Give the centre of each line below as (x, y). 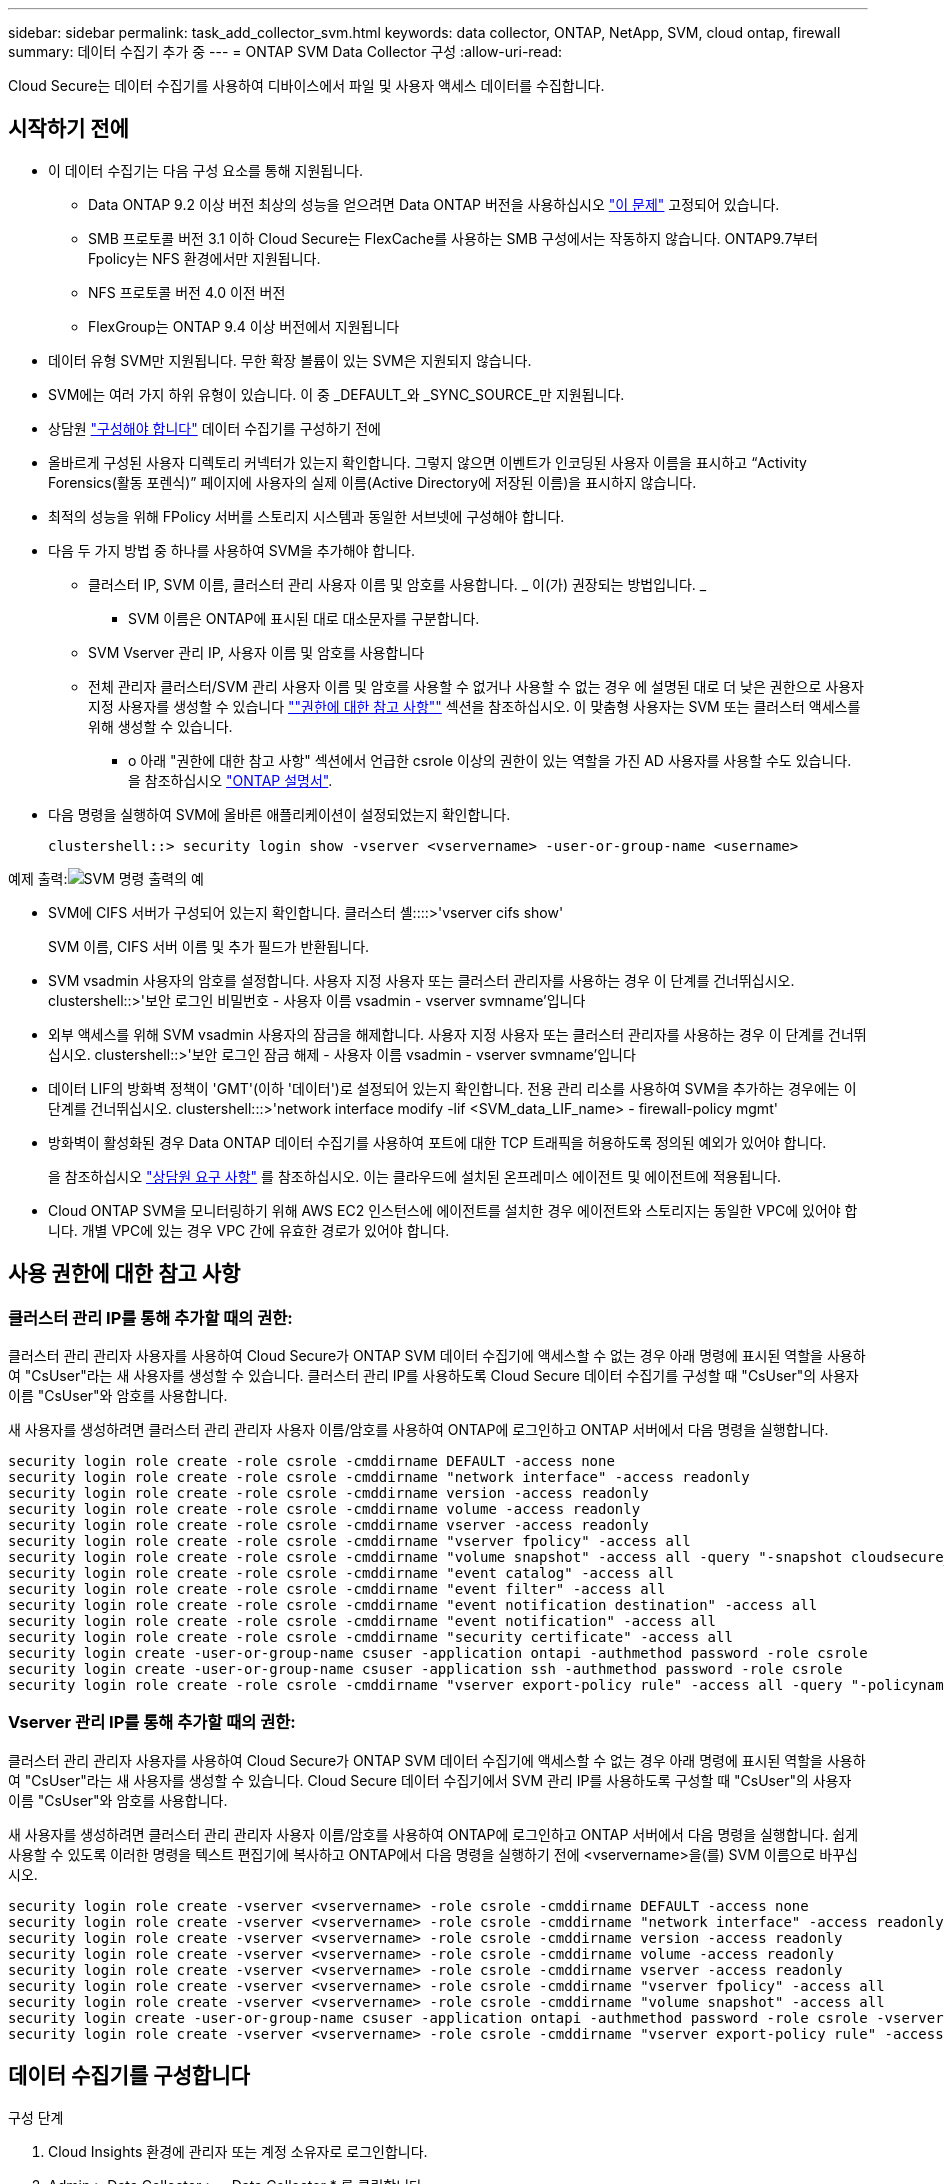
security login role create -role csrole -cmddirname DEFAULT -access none (311, 1461)
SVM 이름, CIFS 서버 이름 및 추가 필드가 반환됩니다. (209, 946)
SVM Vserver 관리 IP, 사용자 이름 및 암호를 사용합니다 (256, 652)
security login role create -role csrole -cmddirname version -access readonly (328, 1493)
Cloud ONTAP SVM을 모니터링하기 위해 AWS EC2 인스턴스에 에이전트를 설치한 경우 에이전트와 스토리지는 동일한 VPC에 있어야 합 (453, 1210)
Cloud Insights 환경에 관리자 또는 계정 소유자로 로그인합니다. (238, 2151)
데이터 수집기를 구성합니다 (129, 2076)
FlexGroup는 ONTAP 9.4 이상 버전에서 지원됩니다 (244, 326)
